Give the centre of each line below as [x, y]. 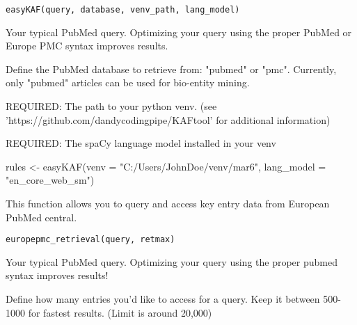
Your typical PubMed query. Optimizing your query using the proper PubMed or [179, 32]
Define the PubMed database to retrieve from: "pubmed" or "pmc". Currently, [171, 69]
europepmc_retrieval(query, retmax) [90, 240]
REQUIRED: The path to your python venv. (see [111, 106]
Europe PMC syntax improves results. [87, 46]
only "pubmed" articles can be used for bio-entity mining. [128, 82]
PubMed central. [41, 217]
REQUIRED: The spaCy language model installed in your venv [141, 143]
